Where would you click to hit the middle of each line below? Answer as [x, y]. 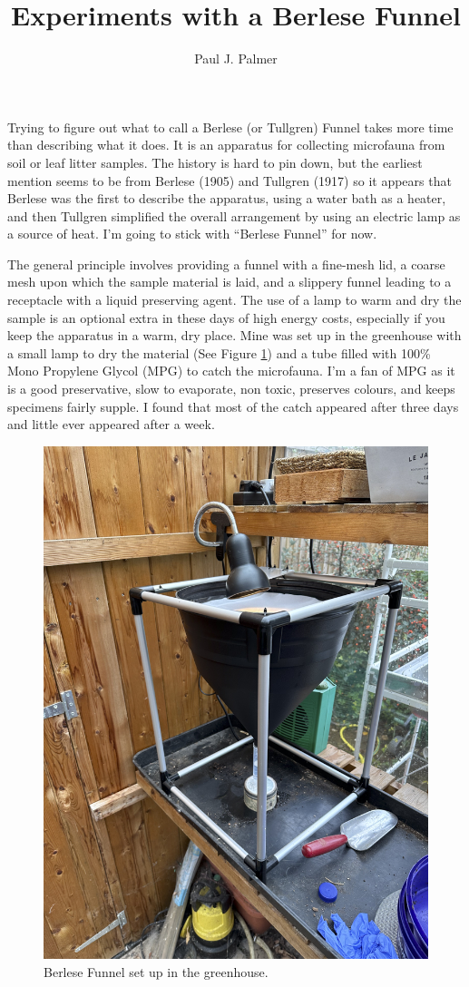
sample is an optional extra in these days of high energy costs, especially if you [226, 317]
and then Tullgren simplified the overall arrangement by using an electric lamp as [234, 215]
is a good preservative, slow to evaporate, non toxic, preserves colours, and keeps [231, 389]
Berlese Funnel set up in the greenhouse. [156, 971]
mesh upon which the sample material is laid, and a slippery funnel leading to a [230, 282]
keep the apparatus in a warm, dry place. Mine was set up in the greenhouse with [234, 335]
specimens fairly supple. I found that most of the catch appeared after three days [233, 406]
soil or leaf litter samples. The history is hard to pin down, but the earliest [215, 162]
